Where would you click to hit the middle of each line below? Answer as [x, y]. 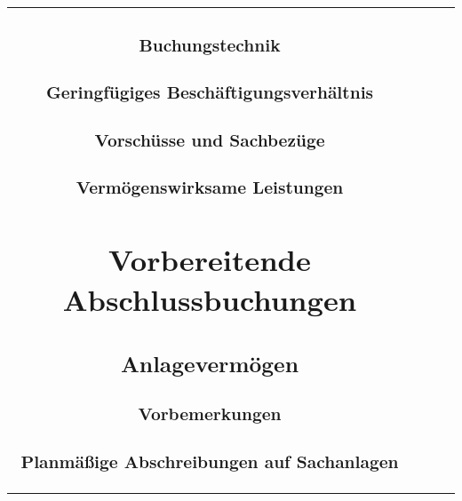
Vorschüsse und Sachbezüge [210, 139]
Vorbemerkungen [210, 414]
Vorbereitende [210, 258]
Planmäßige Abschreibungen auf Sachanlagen [210, 461]
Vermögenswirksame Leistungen [210, 187]
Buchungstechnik [210, 45]
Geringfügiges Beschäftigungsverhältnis [210, 92]
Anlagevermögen [210, 364]
